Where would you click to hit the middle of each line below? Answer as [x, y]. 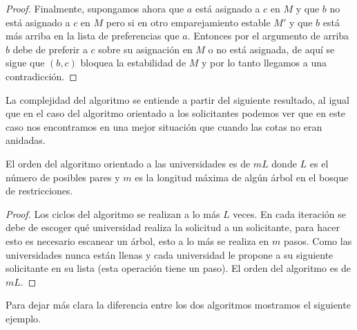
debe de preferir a [50, 49]
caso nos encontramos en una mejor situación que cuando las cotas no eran [164, 126]
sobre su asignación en [145, 49]
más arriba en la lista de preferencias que [93, 36]
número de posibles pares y [63, 177]
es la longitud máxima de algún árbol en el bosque [242, 177]
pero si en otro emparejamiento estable [188, 22]
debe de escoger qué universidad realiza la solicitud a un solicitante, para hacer [173, 227]
